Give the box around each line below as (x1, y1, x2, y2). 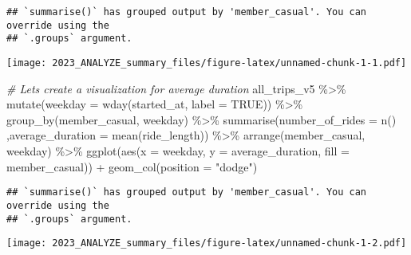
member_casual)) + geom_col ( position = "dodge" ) (6, 158, 258, 175)
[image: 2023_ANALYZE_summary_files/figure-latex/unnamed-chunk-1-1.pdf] (6, 57, 407, 69)
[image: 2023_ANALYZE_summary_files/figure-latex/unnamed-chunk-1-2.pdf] (6, 237, 407, 249)
